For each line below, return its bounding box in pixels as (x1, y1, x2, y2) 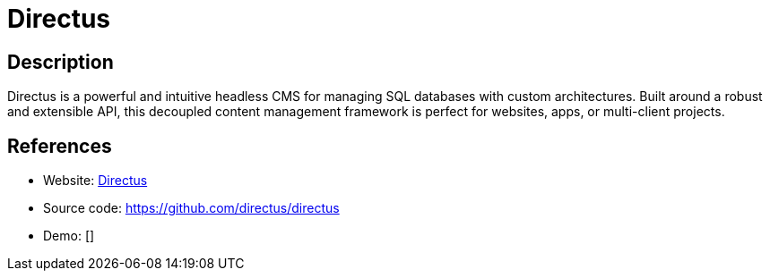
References (7, 134, 112, 157)
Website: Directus (43, 173, 148, 189)
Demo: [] (43, 228, 95, 244)
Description (7, 50, 114, 73)
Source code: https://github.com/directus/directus (43, 200, 340, 216)
